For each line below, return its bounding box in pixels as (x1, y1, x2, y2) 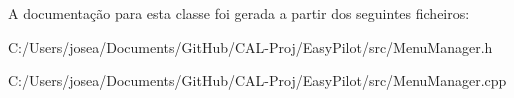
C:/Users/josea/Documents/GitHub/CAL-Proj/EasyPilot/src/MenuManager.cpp (8, 70, 507, 91)
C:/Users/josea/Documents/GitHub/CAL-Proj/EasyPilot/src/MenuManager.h (8, 36, 493, 57)
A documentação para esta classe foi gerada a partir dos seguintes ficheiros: (8, 3, 470, 23)
